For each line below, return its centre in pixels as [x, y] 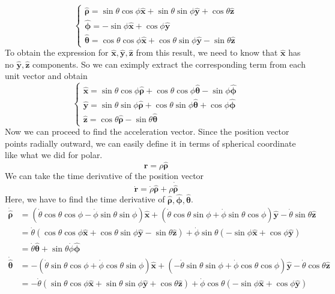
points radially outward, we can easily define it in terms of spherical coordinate [150, 143]
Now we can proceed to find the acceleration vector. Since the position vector [147, 131]
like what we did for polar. [54, 155]
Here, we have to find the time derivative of [85, 199]
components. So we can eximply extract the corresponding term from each [169, 64]
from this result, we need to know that [207, 52]
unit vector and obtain [46, 76]
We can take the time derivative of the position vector [104, 176]
